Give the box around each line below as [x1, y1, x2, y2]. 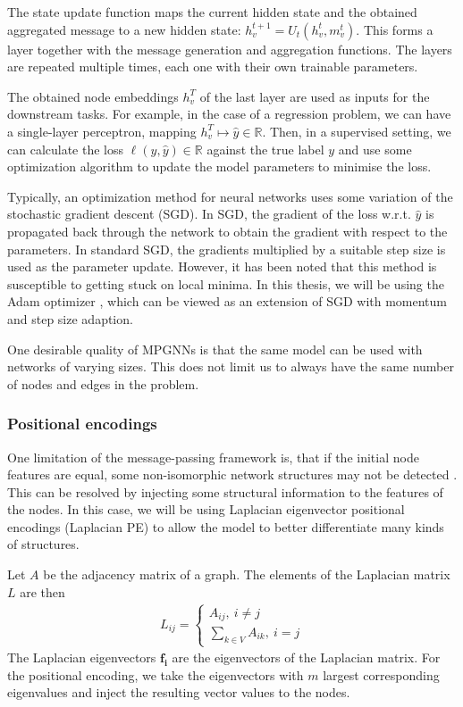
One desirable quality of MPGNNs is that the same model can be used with [7, 339, 423, 358]
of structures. [7, 535, 80, 553]
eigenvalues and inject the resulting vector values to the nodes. [7, 683, 350, 702]
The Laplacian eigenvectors [7, 648, 156, 667]
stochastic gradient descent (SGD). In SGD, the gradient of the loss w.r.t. [7, 204, 411, 223]
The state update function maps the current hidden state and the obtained [7, 3, 417, 21]
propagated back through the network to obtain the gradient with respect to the [7, 221, 448, 240]
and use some [338, 139, 412, 158]
